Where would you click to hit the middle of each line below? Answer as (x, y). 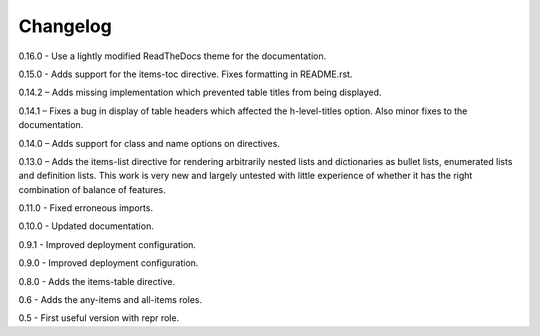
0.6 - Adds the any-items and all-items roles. (110, 300)
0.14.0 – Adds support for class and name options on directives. (149, 143)
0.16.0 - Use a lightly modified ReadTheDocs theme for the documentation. (172, 56)
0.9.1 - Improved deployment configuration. (107, 244)
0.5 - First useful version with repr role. (99, 318)
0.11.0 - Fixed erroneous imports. (86, 208)
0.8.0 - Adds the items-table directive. (97, 281)
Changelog (65, 26)
